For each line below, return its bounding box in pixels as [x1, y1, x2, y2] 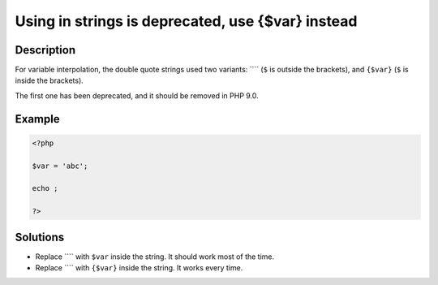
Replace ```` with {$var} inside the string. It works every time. [35, 263, 243, 273]
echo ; [32, 184, 58, 193]
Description [15, 43, 76, 57]
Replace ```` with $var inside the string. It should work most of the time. [35, 252, 275, 261]
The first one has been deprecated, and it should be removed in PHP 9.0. [15, 90, 259, 101]
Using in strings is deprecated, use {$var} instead [15, 12, 358, 30]
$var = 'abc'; [32, 161, 88, 171]
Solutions [15, 230, 65, 244]
